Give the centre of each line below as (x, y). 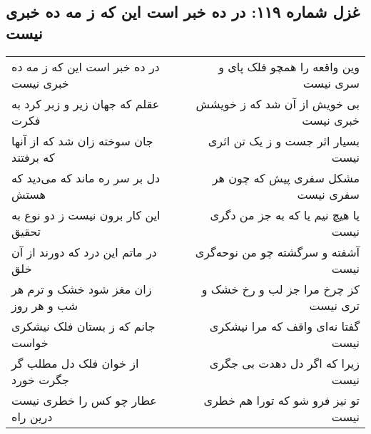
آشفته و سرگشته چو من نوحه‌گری (277, 252)
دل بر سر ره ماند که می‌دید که (86, 177)
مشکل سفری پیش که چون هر (286, 177)
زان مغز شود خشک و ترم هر (82, 289)
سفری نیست (328, 194)
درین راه (32, 416)
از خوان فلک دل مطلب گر (75, 363)
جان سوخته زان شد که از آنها (82, 140)
